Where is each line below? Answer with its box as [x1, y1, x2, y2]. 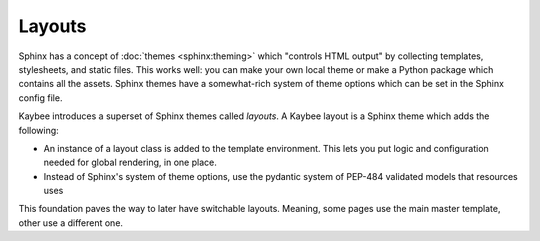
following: [18, 124, 59, 136]
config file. [18, 91, 63, 104]
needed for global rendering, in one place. [43, 156, 217, 169]
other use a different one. [18, 216, 124, 229]
